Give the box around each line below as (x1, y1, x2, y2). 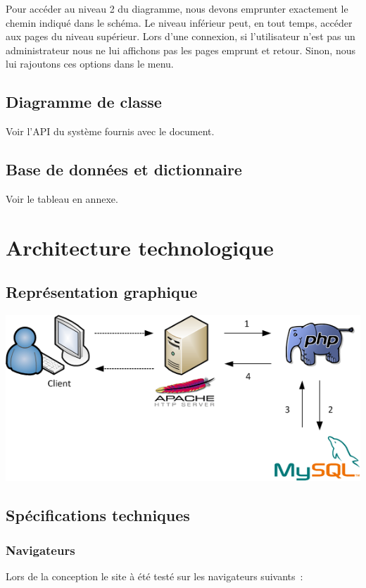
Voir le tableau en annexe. (6, 191, 118, 206)
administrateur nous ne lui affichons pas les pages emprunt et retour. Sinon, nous (6, 42, 355, 57)
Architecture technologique (6, 232, 274, 261)
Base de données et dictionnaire (6, 158, 242, 180)
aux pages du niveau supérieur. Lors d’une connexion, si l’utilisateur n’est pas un (6, 29, 355, 44)
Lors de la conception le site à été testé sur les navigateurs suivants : (6, 568, 303, 583)
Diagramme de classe (6, 91, 162, 113)
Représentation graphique (6, 281, 198, 303)
